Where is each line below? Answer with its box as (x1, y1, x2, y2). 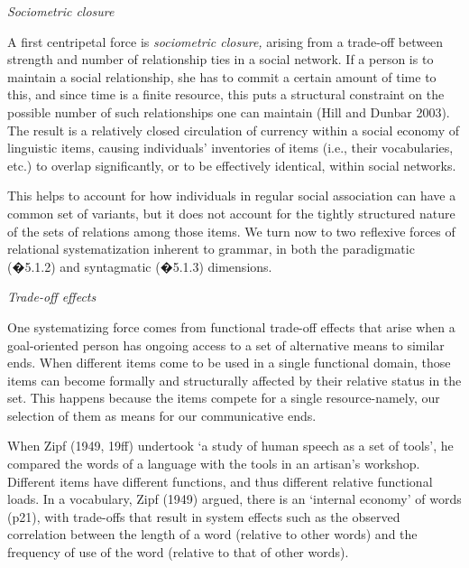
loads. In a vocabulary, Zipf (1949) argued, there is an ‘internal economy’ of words (7, 489, 462, 508)
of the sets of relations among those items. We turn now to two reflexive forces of (7, 221, 455, 240)
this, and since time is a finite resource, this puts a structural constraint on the (7, 85, 445, 104)
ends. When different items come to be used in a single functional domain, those (7, 353, 451, 372)
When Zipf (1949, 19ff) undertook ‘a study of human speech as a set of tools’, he (7, 436, 454, 455)
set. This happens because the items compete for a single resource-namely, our (7, 388, 440, 407)
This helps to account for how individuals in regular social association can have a (7, 186, 456, 205)
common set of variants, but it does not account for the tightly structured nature (7, 203, 455, 222)
